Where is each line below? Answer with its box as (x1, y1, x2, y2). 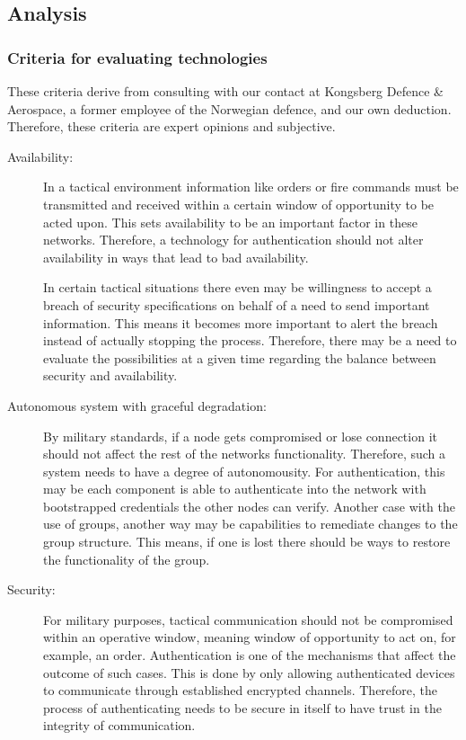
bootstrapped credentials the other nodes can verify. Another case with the (43, 496, 456, 515)
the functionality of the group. (43, 549, 210, 568)
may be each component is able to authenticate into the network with (43, 479, 426, 498)
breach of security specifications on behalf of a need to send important (43, 295, 430, 314)
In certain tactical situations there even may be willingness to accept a (43, 278, 432, 297)
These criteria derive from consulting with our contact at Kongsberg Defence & (7, 82, 444, 100)
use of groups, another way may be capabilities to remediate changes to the (43, 514, 458, 533)
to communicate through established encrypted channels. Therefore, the (43, 681, 438, 700)
